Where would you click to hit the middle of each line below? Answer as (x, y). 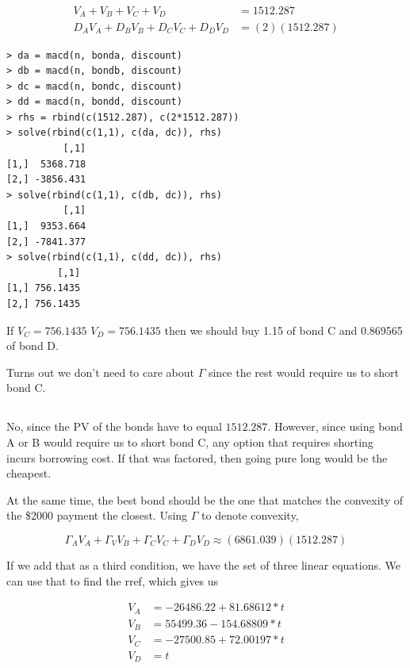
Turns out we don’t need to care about (100, 372)
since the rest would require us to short (303, 372)
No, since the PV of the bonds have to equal (114, 426)
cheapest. (29, 473)
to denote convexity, (250, 515)
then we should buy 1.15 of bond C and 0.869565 (284, 330)
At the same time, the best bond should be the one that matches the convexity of (205, 499)
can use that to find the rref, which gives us (113, 580)
